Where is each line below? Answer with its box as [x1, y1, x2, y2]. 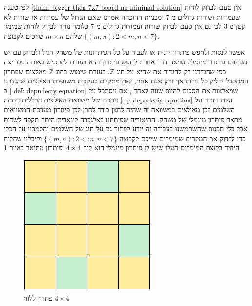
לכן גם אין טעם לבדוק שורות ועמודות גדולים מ [96, 21, 222, 31]
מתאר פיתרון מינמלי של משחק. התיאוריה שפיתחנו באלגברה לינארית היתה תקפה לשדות [4, 114, 243, 124]
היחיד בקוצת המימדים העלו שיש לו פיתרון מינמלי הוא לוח [83, 143, 240, 153]
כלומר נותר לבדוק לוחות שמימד [4, 21, 88, 31]
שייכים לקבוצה [4, 30, 43, 41]
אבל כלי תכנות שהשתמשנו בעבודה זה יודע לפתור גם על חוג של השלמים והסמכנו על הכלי [4, 123, 248, 134]
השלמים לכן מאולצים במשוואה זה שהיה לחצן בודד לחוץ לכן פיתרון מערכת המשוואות [4, 104, 235, 114]
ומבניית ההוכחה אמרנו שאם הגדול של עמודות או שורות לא [4, 11, 164, 21]
